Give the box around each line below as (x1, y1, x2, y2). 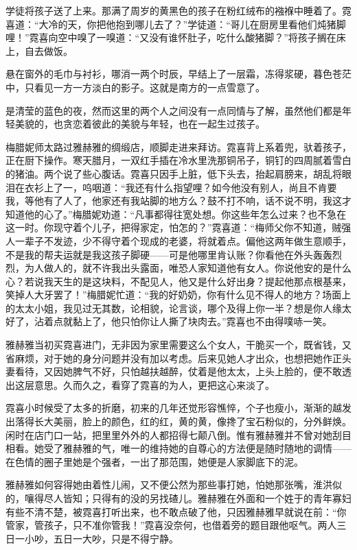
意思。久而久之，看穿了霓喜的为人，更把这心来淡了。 (34, 377, 275, 392)
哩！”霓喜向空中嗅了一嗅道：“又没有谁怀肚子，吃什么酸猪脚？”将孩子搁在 (5, 30, 336, 45)
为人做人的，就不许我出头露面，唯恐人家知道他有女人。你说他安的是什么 (24, 261, 352, 275)
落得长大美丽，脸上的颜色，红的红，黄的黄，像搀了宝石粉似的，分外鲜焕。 (14, 414, 352, 429)
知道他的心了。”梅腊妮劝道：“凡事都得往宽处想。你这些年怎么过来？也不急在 (5, 206, 347, 221)
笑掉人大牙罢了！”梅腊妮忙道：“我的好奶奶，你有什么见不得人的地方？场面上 (5, 287, 352, 302)
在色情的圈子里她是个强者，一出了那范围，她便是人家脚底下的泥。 (5, 454, 303, 468)
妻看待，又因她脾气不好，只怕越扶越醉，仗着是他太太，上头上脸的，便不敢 (5, 364, 342, 379)
